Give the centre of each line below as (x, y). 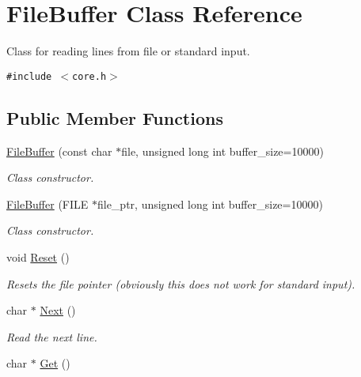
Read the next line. (52, 336)
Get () (55, 363)
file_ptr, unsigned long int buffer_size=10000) (210, 204)
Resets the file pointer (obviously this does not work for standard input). (181, 283)
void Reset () (38, 256)
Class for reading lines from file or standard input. (128, 51)
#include (29, 76)
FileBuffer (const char (59, 151)
